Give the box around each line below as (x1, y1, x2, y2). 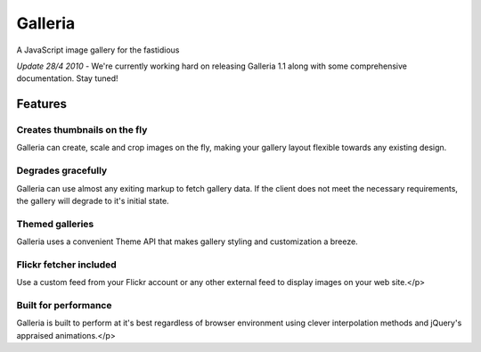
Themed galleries (16, 217, 94, 230)
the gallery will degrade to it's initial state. (16, 196, 169, 207)
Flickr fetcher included (16, 258, 118, 271)
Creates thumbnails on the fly (16, 124, 148, 136)
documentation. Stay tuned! (16, 73, 119, 84)
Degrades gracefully (16, 165, 108, 177)
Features (16, 96, 67, 111)
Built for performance (16, 299, 112, 312)
